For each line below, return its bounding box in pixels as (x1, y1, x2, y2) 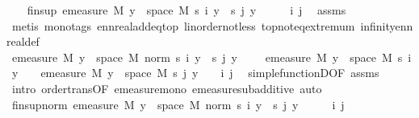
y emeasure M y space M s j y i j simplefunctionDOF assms (11, 64, 379, 81)
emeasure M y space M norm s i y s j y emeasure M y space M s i (11, 48, 412, 65)
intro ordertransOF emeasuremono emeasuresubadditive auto (11, 79, 322, 96)
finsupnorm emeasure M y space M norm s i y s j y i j (11, 96, 345, 112)
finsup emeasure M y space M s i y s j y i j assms (27, 2, 346, 18)
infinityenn (360, 17, 413, 34)
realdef (6, 33, 40, 50)
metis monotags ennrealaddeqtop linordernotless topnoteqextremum (11, 17, 355, 34)
